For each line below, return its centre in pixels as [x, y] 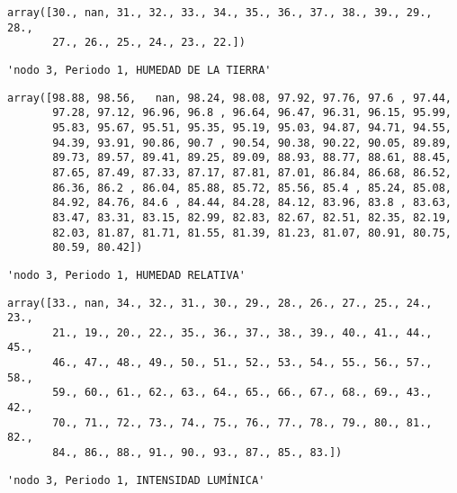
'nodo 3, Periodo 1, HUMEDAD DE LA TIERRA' [139, 70]
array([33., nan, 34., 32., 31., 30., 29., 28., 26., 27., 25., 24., [220, 303]
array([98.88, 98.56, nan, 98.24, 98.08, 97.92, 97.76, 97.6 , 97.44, [229, 98]
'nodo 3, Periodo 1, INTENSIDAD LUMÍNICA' [136, 480]
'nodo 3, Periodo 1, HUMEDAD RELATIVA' [126, 275]
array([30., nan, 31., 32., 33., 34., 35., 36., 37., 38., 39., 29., [220, 13]
